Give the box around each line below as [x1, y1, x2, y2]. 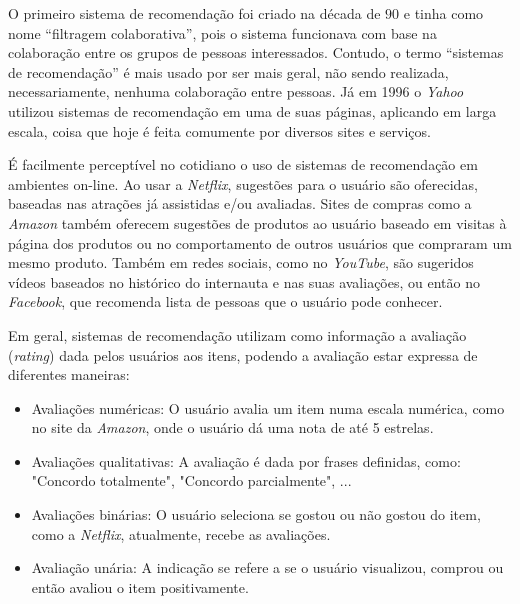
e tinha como [403, 3, 484, 23]
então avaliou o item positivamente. [31, 576, 249, 597]
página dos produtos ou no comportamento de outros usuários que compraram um [8, 232, 512, 253]
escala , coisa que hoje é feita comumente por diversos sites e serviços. [8, 120, 431, 141]
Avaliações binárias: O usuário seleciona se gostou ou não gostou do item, [31, 504, 481, 525]
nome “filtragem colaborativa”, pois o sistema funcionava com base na [8, 22, 437, 43]
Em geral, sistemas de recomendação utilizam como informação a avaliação [8, 324, 467, 345]
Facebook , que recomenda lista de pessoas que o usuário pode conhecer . [8, 291, 443, 312]
